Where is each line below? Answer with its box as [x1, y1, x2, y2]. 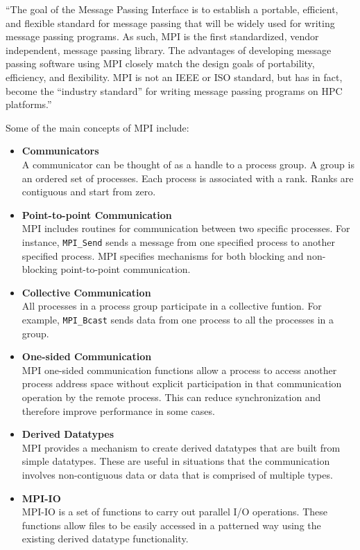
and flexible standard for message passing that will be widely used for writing [6, 15, 335, 30]
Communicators [22, 143, 99, 158]
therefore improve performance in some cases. [22, 403, 215, 418]
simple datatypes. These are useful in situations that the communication [22, 454, 330, 468]
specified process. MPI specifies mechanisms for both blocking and [22, 248, 304, 263]
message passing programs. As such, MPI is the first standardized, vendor [6, 29, 319, 44]
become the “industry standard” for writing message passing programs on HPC [6, 83, 343, 98]
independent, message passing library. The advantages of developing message [6, 42, 332, 57]
